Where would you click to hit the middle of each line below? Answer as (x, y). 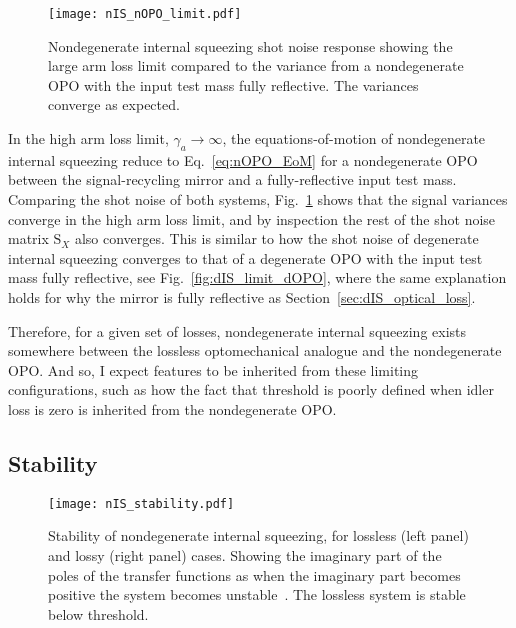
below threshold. (98, 613)
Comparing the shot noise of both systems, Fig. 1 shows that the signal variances (258, 199)
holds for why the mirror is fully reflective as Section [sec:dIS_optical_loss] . (242, 296)
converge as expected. (114, 104)
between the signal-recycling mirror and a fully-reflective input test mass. (232, 179)
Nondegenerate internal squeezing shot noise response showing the (250, 45)
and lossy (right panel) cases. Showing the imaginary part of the (245, 555)
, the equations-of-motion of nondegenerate (354, 138)
